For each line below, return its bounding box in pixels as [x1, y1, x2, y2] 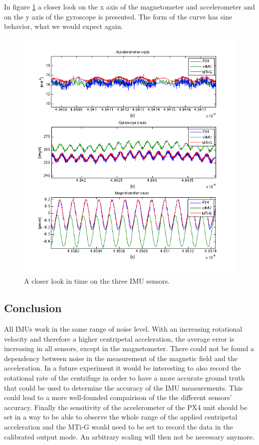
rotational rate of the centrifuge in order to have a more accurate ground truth [4, 373, 245, 383]
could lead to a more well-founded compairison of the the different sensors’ [4, 392, 232, 403]
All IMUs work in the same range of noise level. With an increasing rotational [4, 324, 243, 334]
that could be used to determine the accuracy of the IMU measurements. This [4, 382, 243, 393]
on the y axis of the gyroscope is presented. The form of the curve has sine [4, 11, 233, 21]
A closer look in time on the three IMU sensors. [24, 276, 170, 286]
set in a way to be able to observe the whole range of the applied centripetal [4, 412, 238, 422]
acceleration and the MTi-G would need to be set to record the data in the [4, 422, 233, 432]
